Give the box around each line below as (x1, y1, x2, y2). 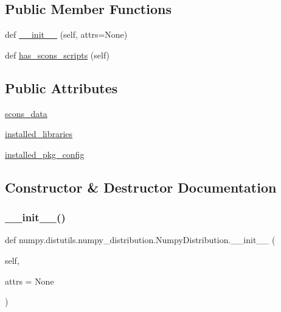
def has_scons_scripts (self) (5, 48, 110, 61)
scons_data (5, 107, 47, 119)
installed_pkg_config (5, 147, 85, 160)
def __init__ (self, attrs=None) (5, 28, 128, 41)
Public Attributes (5, 78, 118, 97)
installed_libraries (5, 127, 73, 140)
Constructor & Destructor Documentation (5, 177, 277, 196)
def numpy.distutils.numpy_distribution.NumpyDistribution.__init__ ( (5, 233, 276, 246)
